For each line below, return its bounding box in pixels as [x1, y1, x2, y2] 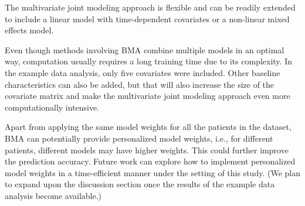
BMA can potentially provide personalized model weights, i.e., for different [5, 132, 273, 144]
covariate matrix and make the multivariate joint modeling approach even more [5, 90, 290, 102]
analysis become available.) [5, 189, 102, 201]
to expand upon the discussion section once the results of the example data [5, 178, 275, 190]
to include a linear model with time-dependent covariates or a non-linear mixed [5, 12, 290, 25]
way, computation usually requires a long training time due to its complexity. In [5, 55, 292, 67]
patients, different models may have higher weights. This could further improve [5, 143, 289, 156]
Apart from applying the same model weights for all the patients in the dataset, [5, 121, 292, 133]
